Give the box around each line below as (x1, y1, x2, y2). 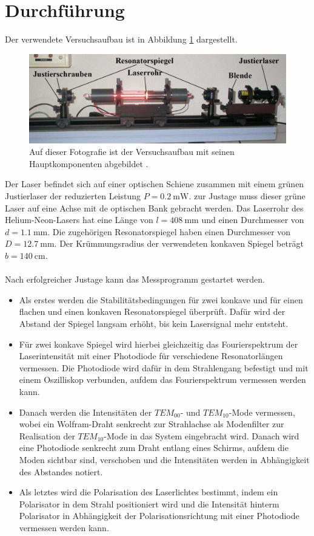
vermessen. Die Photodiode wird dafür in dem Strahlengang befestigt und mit (19, 361, 309, 374)
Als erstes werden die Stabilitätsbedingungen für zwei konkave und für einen (19, 293, 303, 306)
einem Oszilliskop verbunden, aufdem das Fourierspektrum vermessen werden (19, 373, 306, 386)
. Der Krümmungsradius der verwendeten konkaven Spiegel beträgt (54, 237, 304, 250)
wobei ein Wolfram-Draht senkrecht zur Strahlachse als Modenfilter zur (19, 417, 284, 430)
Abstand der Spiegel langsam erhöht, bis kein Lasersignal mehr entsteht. (19, 317, 289, 330)
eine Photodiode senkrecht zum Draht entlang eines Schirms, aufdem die (19, 441, 289, 454)
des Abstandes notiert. (19, 465, 103, 478)
